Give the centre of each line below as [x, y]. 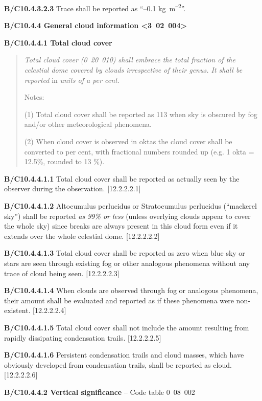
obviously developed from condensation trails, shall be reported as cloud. [118, 364]
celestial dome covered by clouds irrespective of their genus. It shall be [133, 70]
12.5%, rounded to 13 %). [64, 161]
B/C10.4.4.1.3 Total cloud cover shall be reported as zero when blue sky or [125, 253]
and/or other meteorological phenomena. [88, 124]
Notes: [34, 97]
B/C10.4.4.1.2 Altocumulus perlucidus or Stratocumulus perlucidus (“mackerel [130, 205]
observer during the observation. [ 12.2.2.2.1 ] [73, 188]
